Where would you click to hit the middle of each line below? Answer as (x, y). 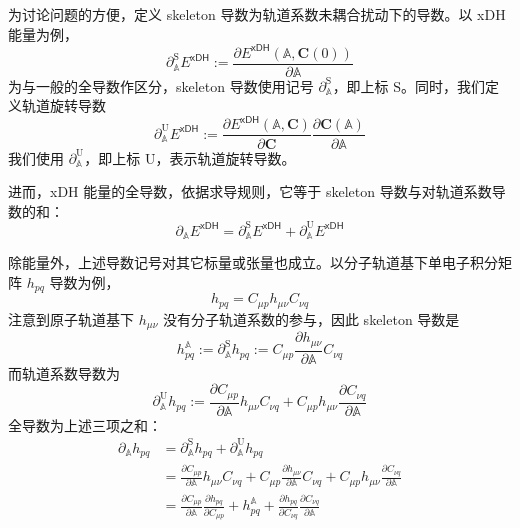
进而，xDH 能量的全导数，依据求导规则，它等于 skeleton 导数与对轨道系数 (250, 191)
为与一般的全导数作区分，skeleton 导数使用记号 (161, 85)
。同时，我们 (443, 85)
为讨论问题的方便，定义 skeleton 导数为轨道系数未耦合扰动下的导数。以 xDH (257, 14)
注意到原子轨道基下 (71, 318)
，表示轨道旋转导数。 (225, 157)
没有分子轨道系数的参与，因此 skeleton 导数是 (311, 318)
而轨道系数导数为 (64, 372)
